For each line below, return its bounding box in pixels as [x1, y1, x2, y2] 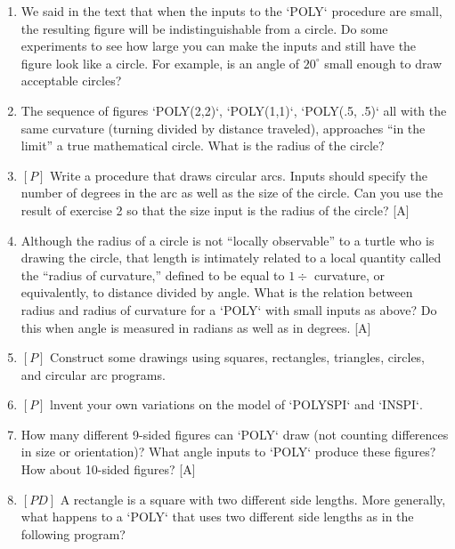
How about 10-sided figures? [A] [20, 460, 196, 479]
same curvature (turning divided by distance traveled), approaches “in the [20, 118, 426, 137]
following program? [20, 524, 126, 543]
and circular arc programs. [20, 365, 166, 383]
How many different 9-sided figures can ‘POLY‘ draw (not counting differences [20, 424, 449, 443]
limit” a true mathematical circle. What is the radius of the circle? [20, 136, 385, 155]
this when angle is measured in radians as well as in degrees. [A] [20, 318, 371, 336]
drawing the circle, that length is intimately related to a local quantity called [20, 248, 442, 267]
